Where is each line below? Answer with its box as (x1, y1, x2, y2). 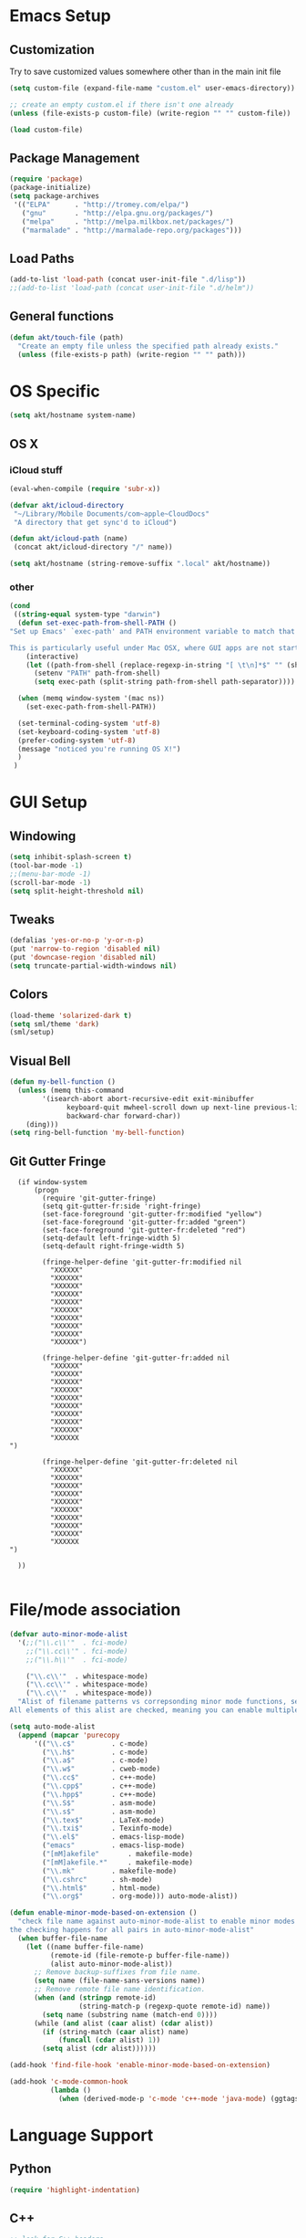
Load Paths (9, 250, 75, 266)
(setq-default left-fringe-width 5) (42, 1234, 181, 1243)
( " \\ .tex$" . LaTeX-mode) (42, 1815, 166, 1824)
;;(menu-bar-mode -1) (9, 869, 92, 878)
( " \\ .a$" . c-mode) (42, 1756, 148, 1765)
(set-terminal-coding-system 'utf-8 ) (17, 719, 161, 728)
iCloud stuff (9, 463, 64, 476)
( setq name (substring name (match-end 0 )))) (42, 2010, 219, 2019)
